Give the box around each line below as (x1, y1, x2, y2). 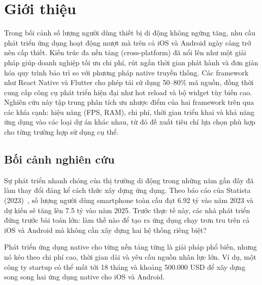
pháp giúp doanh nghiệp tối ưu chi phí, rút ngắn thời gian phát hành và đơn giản (4, 57, 258, 67)
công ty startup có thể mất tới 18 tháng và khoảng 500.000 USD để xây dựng (4, 261, 246, 272)
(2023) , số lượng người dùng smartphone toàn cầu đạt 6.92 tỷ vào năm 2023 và (4, 195, 253, 206)
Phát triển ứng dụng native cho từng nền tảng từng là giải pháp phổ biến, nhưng (4, 241, 257, 252)
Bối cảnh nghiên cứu (4, 151, 115, 167)
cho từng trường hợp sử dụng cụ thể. (4, 127, 119, 137)
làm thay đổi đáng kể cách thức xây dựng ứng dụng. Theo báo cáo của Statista (4, 185, 251, 195)
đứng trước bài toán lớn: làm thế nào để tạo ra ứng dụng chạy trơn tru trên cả (4, 215, 250, 225)
